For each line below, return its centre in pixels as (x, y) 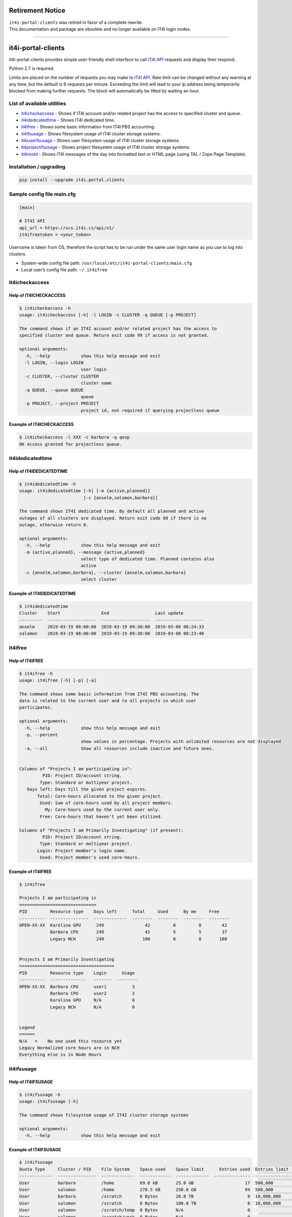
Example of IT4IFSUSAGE (35, 1149)
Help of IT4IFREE (26, 661)
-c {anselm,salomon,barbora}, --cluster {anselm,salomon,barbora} (105, 572)
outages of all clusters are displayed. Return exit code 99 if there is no (113, 518)
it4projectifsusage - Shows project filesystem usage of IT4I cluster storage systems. (106, 147)
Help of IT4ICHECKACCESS (37, 295)
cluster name (96, 383)
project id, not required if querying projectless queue (150, 410)
